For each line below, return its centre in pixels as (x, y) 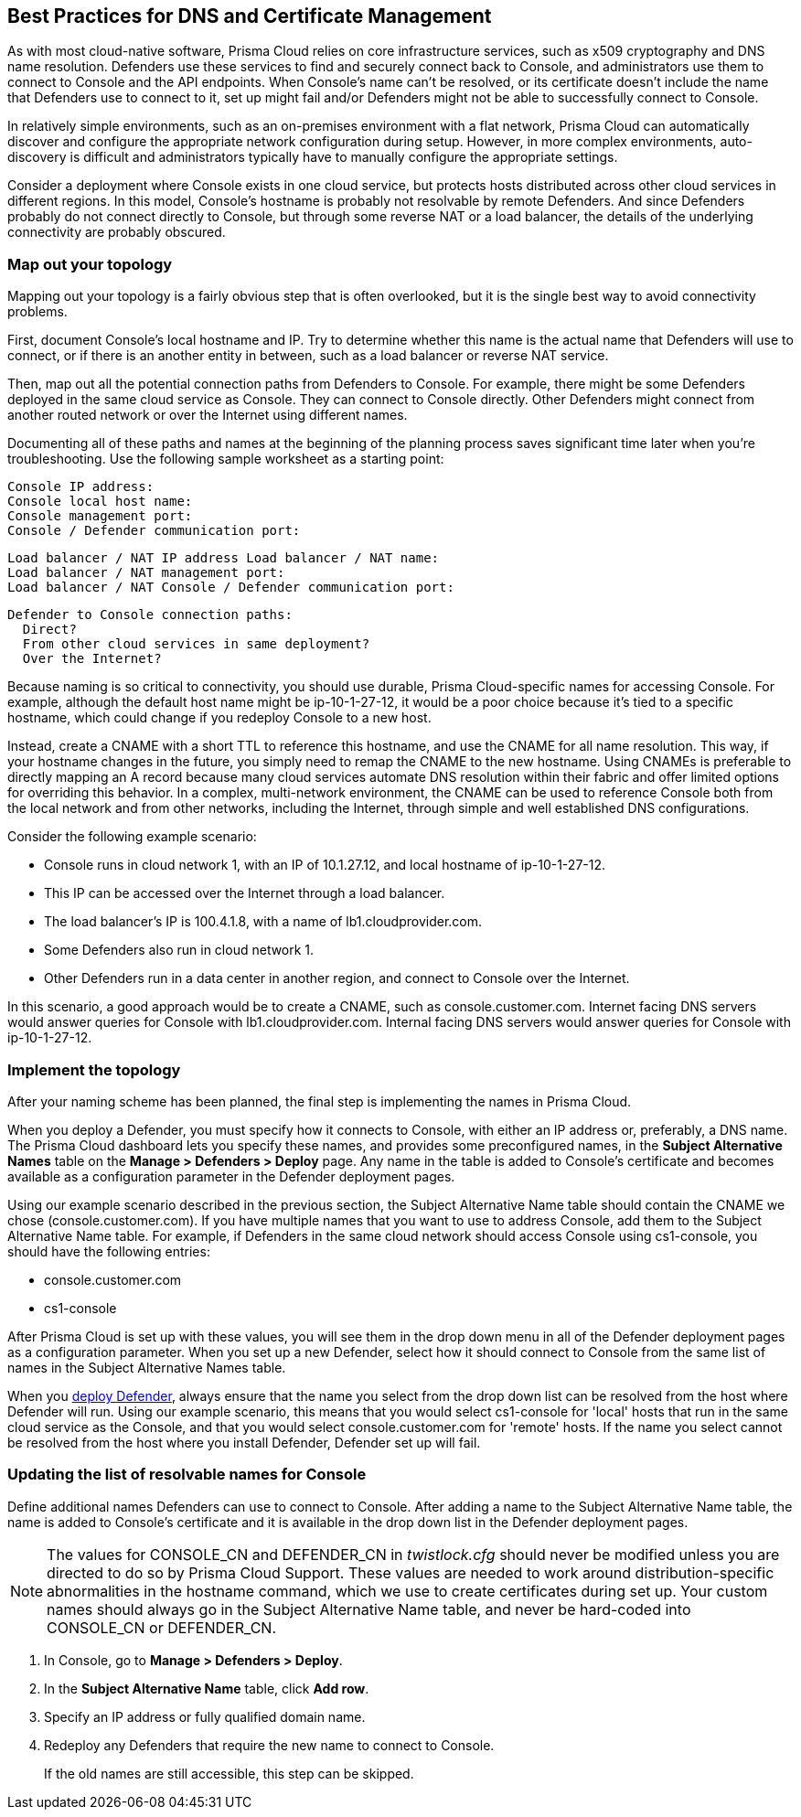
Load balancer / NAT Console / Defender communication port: (231, 588)
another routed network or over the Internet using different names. (208, 415)
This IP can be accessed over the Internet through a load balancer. (245, 893)
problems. (37, 312)
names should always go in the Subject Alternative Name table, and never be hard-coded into (369, 1609)
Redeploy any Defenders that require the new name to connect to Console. (269, 1745)
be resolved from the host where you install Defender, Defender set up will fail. (244, 1442)
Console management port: (100, 516)
